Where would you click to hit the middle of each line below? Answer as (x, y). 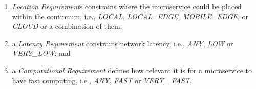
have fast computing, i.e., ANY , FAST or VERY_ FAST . (102, 80)
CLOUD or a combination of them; (67, 26)
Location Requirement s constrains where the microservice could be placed (127, 6)
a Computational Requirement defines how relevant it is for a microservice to (132, 70)
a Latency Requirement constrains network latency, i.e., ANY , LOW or (123, 43)
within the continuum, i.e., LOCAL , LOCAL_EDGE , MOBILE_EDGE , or (130, 16)
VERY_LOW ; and (41, 53)
